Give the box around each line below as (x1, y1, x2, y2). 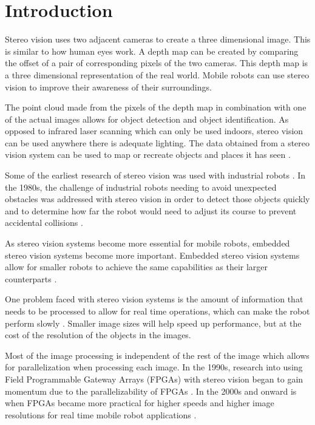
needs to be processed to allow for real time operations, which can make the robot (5, 305, 310, 317)
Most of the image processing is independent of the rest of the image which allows (5, 348, 310, 361)
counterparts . (5, 272, 57, 285)
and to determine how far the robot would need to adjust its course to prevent (5, 204, 297, 217)
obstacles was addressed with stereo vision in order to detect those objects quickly (5, 192, 310, 205)
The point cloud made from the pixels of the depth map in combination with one (5, 101, 307, 114)
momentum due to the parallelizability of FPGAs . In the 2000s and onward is (5, 384, 297, 397)
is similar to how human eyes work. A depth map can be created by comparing (5, 44, 299, 57)
